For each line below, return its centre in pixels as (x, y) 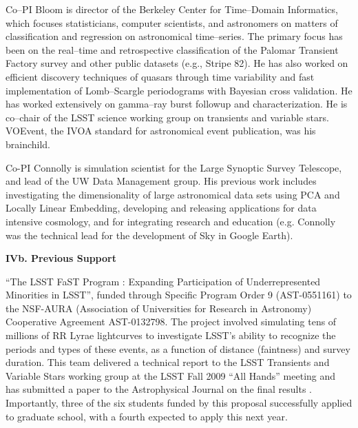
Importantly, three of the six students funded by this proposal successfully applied (179, 403)
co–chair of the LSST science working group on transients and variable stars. (167, 117)
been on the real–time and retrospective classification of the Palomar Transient (172, 49)
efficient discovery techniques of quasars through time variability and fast (160, 76)
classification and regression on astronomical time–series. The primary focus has (174, 36)
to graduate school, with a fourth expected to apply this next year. (147, 416)
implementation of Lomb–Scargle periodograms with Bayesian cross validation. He (179, 90)
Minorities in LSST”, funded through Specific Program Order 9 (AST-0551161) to (179, 295)
